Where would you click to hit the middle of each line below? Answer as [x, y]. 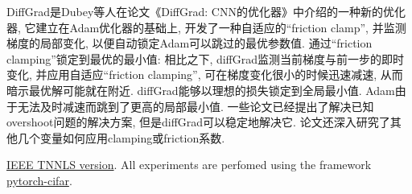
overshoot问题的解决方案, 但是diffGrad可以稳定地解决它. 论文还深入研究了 [198, 122]
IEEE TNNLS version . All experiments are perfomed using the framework [189, 165]
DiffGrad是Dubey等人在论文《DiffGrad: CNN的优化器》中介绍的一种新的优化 [206, 11]
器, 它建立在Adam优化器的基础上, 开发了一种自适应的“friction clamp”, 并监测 [206, 27]
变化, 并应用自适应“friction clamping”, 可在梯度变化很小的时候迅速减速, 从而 [205, 74]
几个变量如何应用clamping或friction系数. [121, 137]
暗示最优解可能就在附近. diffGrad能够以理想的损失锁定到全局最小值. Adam [201, 90]
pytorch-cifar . [39, 180]
